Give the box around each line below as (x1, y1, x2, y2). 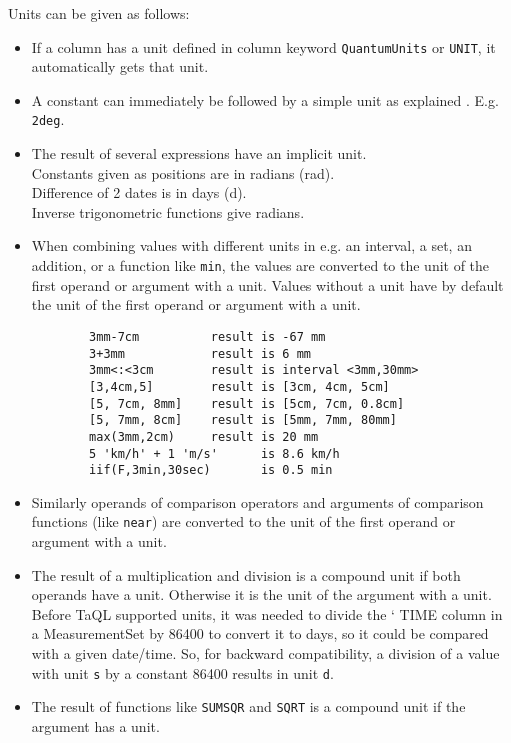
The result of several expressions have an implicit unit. (31, 143, 367, 164)
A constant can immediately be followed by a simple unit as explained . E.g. (31, 89, 499, 110)
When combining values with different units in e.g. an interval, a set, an (31, 235, 472, 256)
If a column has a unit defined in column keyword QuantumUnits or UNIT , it (31, 36, 496, 57)
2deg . (31, 109, 65, 130)
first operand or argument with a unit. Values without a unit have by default (31, 274, 504, 295)
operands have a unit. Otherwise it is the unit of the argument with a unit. (31, 584, 492, 605)
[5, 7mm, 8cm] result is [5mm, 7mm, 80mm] (89, 413, 397, 428)
